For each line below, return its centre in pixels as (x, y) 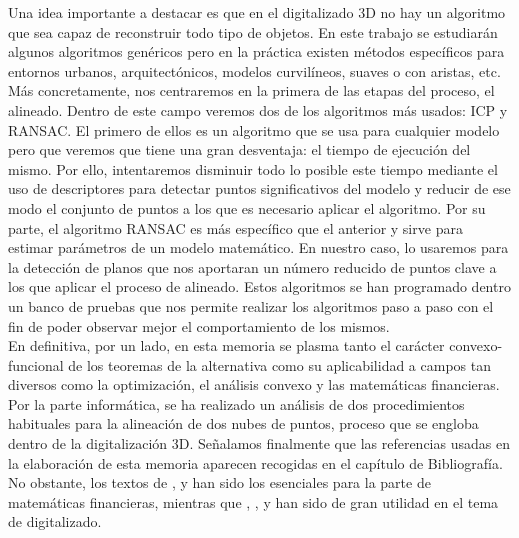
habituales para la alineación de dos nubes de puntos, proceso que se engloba (243, 423)
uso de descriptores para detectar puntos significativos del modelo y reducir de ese (259, 188)
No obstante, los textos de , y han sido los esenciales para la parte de (219, 482)
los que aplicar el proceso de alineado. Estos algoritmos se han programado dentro (259, 286)
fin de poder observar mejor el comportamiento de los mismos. (199, 325)
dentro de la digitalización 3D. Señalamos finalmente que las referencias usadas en (259, 443)
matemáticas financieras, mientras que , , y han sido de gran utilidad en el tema (253, 501)
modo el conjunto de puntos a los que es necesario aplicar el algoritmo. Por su (247, 207)
